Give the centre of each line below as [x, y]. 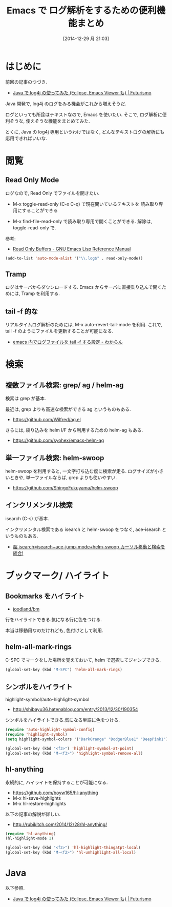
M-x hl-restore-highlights [39, 803]
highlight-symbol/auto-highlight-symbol [47, 699]
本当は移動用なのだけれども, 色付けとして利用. [54, 630]
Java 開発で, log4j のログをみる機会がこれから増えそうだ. [66, 104]
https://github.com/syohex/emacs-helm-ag [58, 440]
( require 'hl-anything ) [31, 834]
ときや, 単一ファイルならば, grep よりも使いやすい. [63, 477]
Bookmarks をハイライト [45, 596]
